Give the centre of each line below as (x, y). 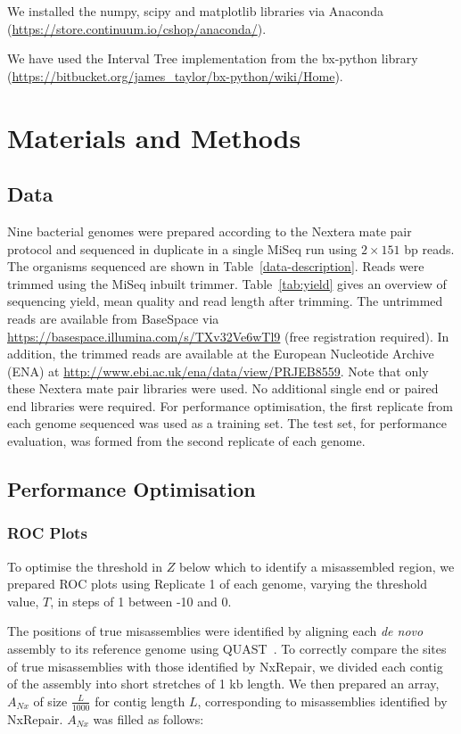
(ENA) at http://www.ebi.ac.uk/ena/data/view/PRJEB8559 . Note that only (218, 371)
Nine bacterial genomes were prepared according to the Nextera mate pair (210, 231)
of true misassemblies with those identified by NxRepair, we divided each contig (225, 666)
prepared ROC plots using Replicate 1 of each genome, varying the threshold (217, 584)
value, (23, 601)
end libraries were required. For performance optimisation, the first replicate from (230, 405)
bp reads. (429, 248)
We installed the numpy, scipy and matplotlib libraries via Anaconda (195, 11)
